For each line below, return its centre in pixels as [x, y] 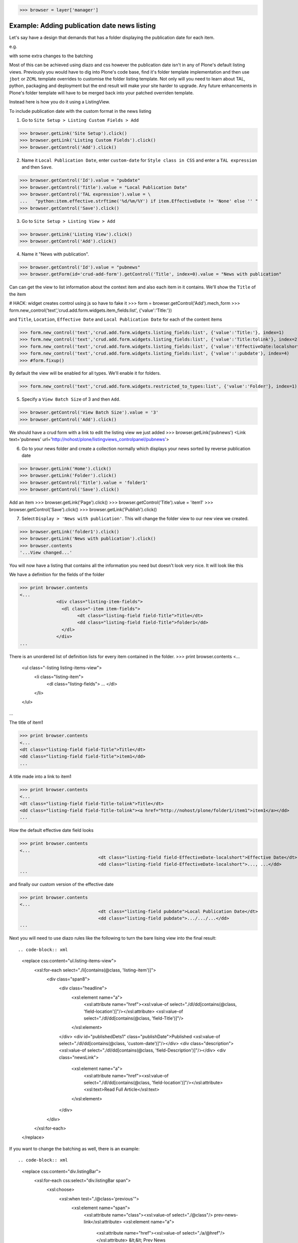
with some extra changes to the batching [51, 56]
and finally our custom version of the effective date [61, 884]
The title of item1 [26, 722]
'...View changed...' [46, 553]
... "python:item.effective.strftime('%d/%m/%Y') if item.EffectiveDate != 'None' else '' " [139, 201]
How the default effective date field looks [51, 830]
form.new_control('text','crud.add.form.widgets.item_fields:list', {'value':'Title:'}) [91, 310]
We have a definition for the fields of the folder [57, 575]
